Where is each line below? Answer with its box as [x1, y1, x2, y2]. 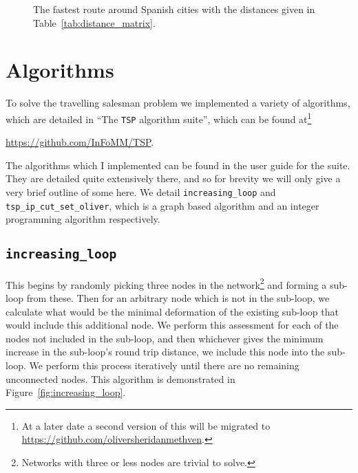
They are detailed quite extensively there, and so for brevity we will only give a [6, 171, 341, 186]
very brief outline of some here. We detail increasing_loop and [6, 185, 276, 199]
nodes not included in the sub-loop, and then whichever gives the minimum [6, 331, 324, 345]
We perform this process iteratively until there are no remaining [29, 357, 299, 372]
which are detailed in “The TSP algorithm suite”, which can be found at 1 [6, 109, 312, 126]
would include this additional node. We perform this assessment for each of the [6, 318, 339, 332]
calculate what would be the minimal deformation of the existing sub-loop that [6, 304, 339, 318]
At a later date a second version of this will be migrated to [21, 418, 271, 432]
